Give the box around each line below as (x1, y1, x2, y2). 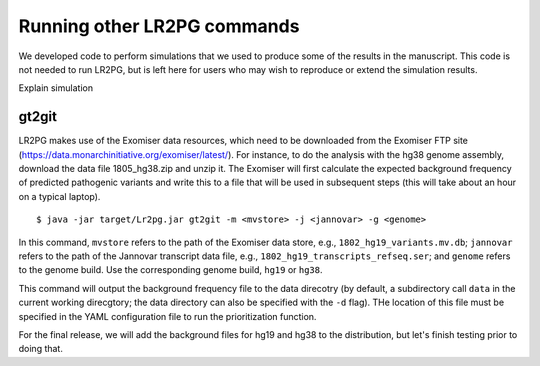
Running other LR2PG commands (18, 15, 300, 37)
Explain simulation (18, 82, 94, 94)
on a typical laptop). (18, 190, 101, 202)
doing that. (18, 343, 64, 355)
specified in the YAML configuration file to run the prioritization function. (18, 310, 317, 322)
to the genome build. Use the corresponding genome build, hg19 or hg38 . (18, 264, 324, 276)
